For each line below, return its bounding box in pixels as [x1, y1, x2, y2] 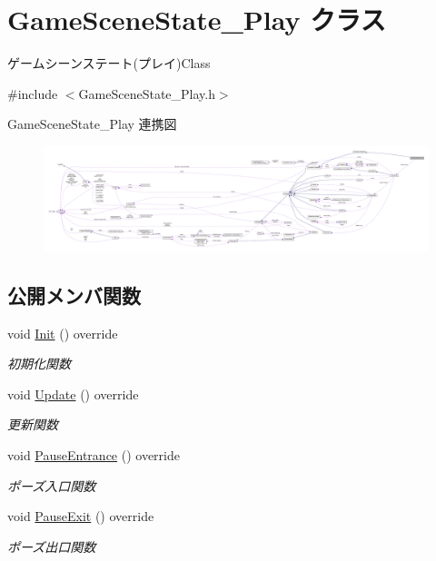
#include [7, 84, 58, 103]
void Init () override [7, 323, 118, 342]
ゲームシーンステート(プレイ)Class [7, 54, 211, 73]
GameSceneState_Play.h [78, 84, 215, 103]
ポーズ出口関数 [7, 536, 96, 556]
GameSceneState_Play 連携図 [7, 114, 177, 133]
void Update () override [7, 384, 139, 403]
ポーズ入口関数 [7, 476, 96, 495]
